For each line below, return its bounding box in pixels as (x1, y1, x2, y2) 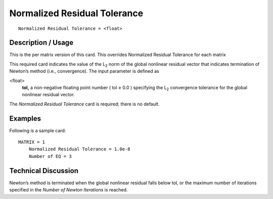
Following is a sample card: (9, 127, 66, 134)
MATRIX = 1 (18, 139, 45, 145)
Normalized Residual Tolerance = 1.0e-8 (28, 146, 131, 152)
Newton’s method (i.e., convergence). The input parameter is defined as (9, 68, 159, 74)
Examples (9, 114, 41, 123)
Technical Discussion (9, 166, 78, 175)
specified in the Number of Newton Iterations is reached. (9, 187, 128, 193)
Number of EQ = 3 (28, 153, 72, 159)
